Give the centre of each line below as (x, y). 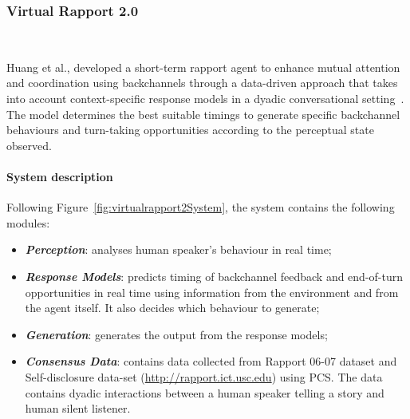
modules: (28, 222)
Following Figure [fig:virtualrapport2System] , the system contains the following (201, 207)
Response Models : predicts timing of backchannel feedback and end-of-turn (214, 276)
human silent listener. (78, 408)
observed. (29, 145)
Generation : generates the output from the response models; (176, 334)
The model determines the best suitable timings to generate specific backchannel (203, 114)
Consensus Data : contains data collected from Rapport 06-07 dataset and (211, 361)
